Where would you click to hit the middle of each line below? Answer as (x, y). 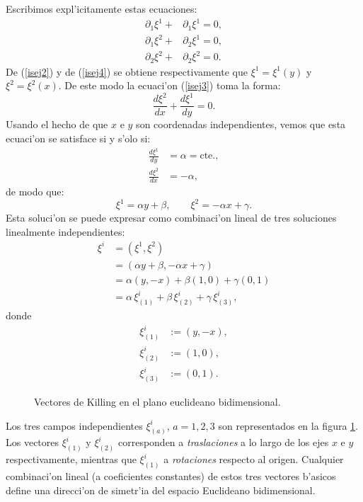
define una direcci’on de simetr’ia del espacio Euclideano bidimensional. (161, 490)
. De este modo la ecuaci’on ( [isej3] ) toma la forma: (169, 85)
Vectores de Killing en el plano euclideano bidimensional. (157, 401)
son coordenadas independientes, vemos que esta (241, 124)
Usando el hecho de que (57, 124)
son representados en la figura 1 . (288, 425)
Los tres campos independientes (74, 425)
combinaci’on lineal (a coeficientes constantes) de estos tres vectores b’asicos (171, 476)
